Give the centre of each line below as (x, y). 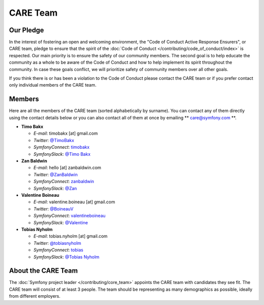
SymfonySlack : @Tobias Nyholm (66, 257)
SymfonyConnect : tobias (58, 250)
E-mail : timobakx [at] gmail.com (66, 133)
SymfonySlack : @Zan (55, 188)
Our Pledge (26, 30)
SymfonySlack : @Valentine (61, 222)
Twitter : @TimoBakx (54, 140)
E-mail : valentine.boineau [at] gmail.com (74, 202)
